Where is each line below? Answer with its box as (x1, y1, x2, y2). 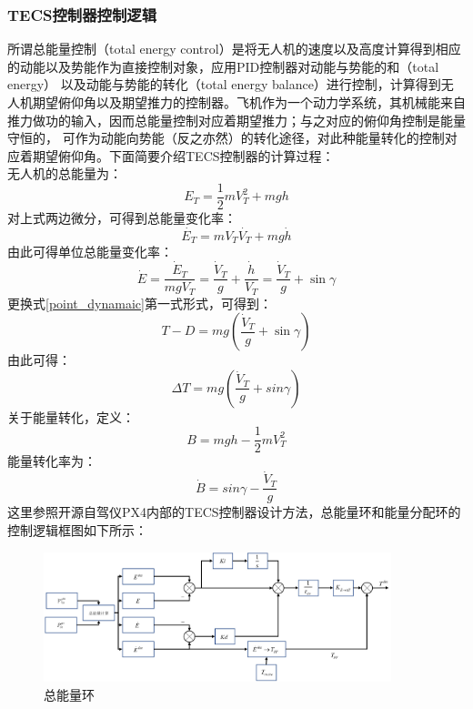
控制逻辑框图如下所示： (7, 520, 147, 539)
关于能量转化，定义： (7, 407, 135, 426)
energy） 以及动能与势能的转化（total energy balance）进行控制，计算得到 (7, 75, 441, 94)
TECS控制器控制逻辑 (7, 3, 157, 25)
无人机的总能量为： (7, 164, 122, 183)
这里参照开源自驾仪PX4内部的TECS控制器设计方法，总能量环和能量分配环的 (7, 502, 461, 522)
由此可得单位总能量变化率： (7, 242, 173, 261)
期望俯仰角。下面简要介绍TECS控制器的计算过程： (32, 146, 335, 165)
